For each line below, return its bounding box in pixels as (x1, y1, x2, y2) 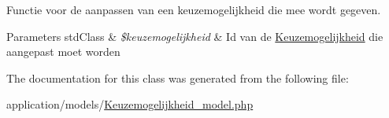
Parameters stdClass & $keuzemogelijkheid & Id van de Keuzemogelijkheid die (6, 28, 383, 44)
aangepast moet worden (6, 43, 120, 60)
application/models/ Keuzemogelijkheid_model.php (6, 96, 254, 112)
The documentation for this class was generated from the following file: (6, 69, 349, 86)
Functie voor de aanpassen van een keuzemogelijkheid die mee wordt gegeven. (6, 2, 381, 17)
